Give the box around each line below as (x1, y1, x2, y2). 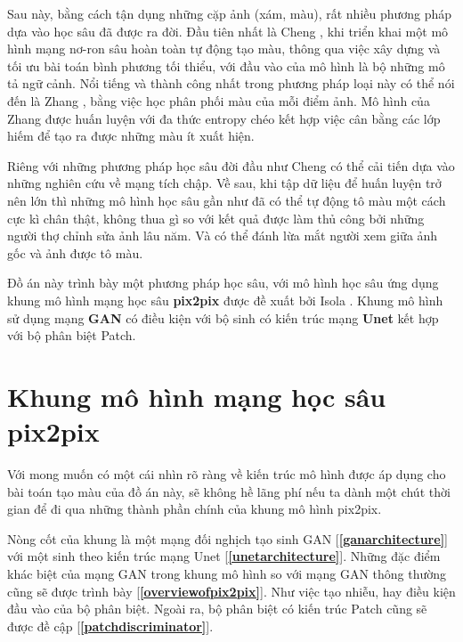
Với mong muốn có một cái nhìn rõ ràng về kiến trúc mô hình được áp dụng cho (7, 465, 446, 483)
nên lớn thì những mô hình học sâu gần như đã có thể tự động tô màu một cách (7, 191, 446, 209)
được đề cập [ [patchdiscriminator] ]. (7, 616, 214, 635)
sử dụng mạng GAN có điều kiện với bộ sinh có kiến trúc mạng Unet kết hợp (7, 308, 439, 327)
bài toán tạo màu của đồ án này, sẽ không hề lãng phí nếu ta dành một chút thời (7, 482, 451, 500)
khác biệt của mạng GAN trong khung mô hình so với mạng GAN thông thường (7, 564, 447, 582)
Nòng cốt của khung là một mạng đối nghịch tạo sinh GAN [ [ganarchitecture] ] (7, 529, 448, 548)
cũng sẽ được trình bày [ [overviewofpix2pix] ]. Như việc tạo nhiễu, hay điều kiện (7, 581, 456, 600)
